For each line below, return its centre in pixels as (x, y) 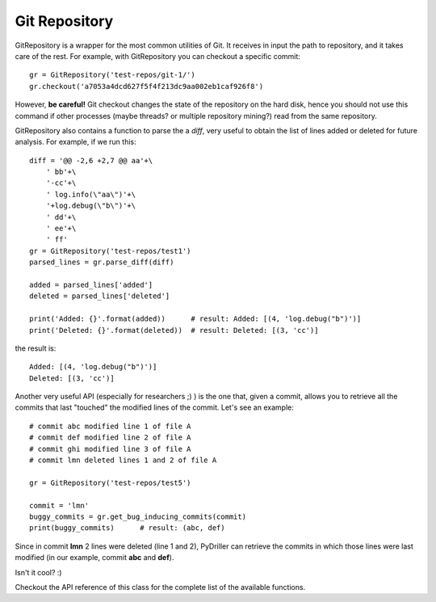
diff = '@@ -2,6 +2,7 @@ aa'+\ (91, 160)
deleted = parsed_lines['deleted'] (100, 296)
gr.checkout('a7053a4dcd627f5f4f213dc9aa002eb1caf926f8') (147, 86)
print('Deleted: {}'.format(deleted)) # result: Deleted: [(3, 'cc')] (174, 330)
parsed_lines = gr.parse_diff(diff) (102, 262)
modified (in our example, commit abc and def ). (94, 558)
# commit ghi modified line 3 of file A (110, 449)
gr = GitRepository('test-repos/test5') (110, 482)
